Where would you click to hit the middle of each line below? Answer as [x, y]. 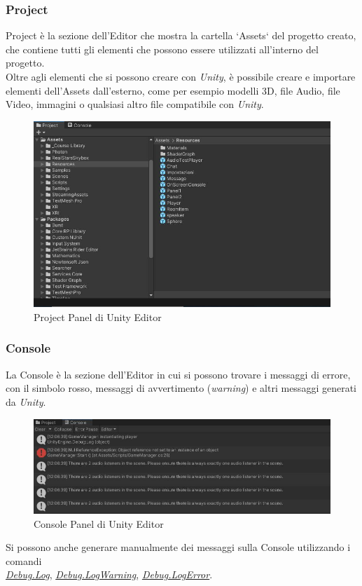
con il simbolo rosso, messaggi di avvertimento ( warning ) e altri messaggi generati [181, 388]
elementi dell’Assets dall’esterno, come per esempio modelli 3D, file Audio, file [173, 90]
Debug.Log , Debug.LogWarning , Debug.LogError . [109, 574]
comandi [24, 560]
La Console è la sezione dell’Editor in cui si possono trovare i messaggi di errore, [178, 374]
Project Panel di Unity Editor [98, 316]
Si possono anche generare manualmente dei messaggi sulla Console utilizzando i [178, 547]
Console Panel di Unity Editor [99, 523]
